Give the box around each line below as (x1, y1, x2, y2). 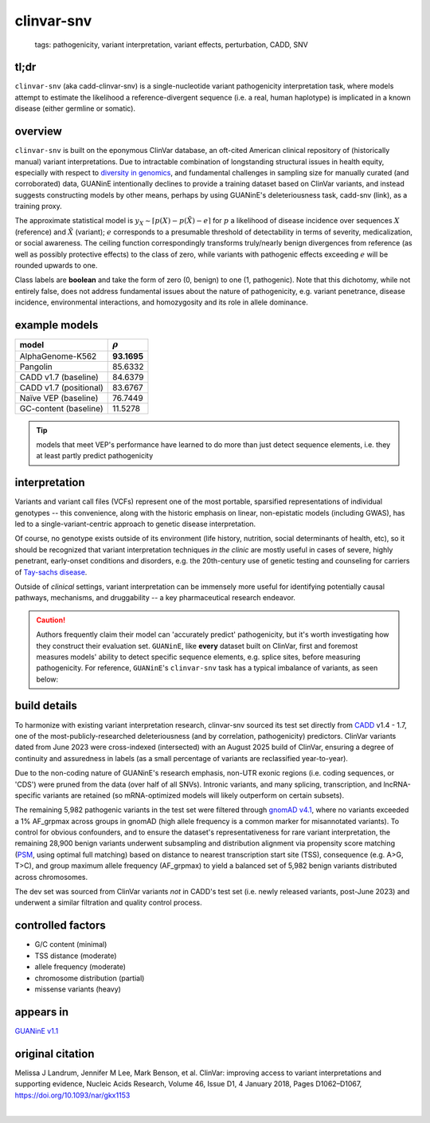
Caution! (36, 615, 66, 625)
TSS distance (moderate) (34, 951, 117, 960)
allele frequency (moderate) (34, 962, 127, 972)
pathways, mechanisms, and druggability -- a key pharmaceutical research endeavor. (14, 593, 296, 603)
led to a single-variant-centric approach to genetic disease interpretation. (14, 519, 256, 528)
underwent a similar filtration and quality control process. (14, 897, 202, 908)
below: (36, 674, 59, 684)
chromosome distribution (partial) (34, 973, 145, 983)
